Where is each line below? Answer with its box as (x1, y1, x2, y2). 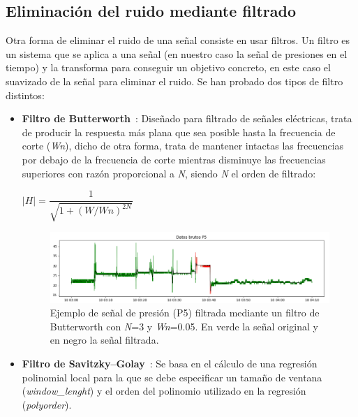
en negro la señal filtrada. (50, 332, 159, 347)
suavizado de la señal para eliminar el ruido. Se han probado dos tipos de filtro (6, 73, 343, 88)
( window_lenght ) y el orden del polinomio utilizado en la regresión (22, 383, 306, 398)
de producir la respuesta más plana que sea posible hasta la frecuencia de (22, 124, 336, 139)
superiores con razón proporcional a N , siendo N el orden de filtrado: (22, 166, 316, 180)
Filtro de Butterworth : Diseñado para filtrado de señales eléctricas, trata (22, 111, 352, 126)
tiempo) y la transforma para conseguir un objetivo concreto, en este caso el (6, 60, 331, 75)
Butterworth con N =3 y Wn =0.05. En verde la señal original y (50, 319, 318, 333)
